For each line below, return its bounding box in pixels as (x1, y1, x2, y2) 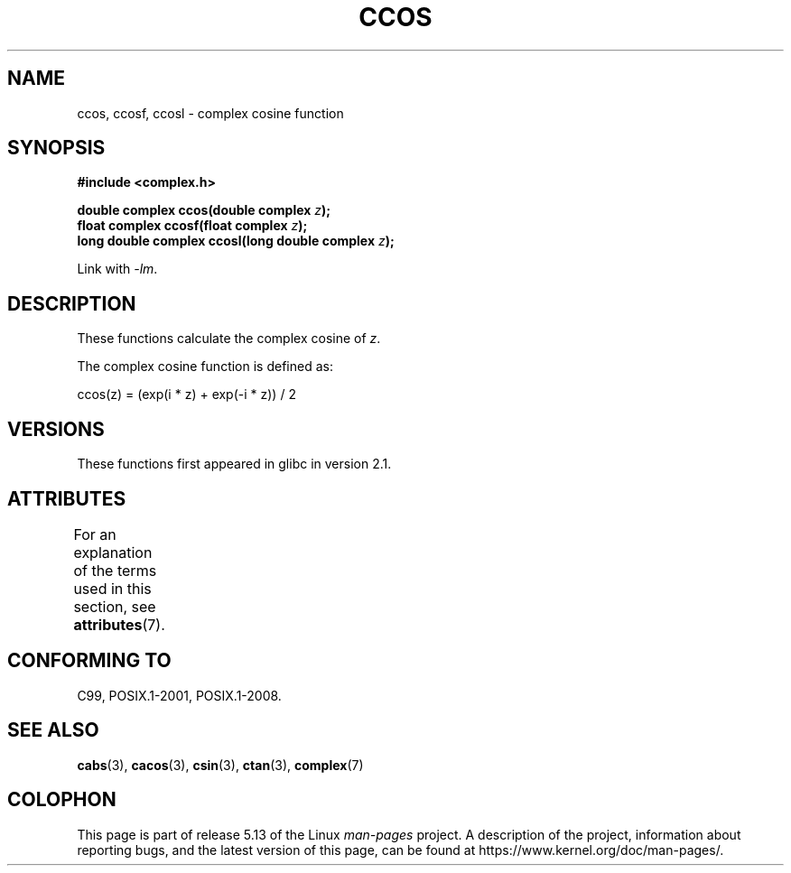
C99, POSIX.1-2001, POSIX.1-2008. (77, 687, 282, 703)
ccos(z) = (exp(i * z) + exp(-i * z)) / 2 (77, 386, 296, 403)
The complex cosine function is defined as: (77, 358, 333, 375)
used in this (73, 579, 152, 598)
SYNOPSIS (7, 136, 106, 160)
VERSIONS (7, 417, 105, 441)
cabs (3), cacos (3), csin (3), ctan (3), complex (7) (77, 757, 364, 773)
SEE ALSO (7, 719, 99, 742)
